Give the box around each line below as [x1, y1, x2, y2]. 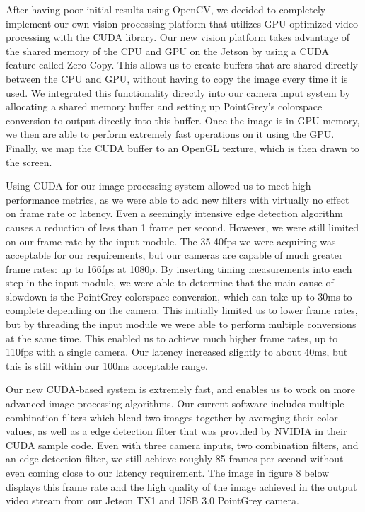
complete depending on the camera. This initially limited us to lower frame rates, [6, 303, 358, 318]
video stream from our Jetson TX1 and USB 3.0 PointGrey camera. [6, 493, 299, 508]
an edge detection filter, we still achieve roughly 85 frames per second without [6, 451, 344, 466]
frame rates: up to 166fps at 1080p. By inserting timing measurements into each [6, 261, 352, 276]
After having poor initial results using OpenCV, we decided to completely [6, 2, 326, 16]
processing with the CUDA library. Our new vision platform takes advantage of [6, 30, 350, 45]
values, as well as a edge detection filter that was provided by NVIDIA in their [6, 424, 347, 438]
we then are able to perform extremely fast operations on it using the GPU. [6, 127, 335, 141]
